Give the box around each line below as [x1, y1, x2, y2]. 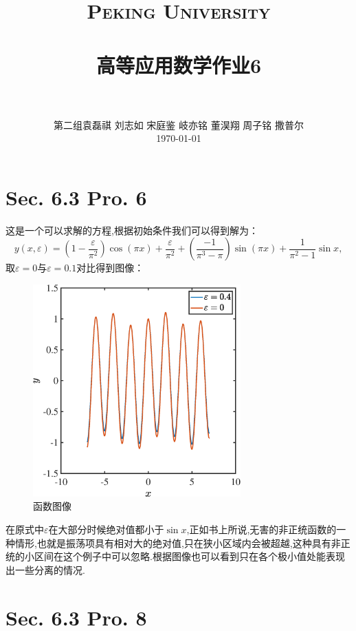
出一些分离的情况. [5, 562, 85, 577]
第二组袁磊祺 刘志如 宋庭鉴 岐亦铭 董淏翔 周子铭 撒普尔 [54, 117, 304, 132]
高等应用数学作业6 [96, 50, 262, 79]
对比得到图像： [76, 260, 144, 275]
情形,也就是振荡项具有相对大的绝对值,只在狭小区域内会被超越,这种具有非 [14, 535, 341, 550]
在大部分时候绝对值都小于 [48, 521, 164, 536]
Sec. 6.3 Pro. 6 [5, 183, 147, 211]
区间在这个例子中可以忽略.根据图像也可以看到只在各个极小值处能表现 [34, 549, 345, 563]
